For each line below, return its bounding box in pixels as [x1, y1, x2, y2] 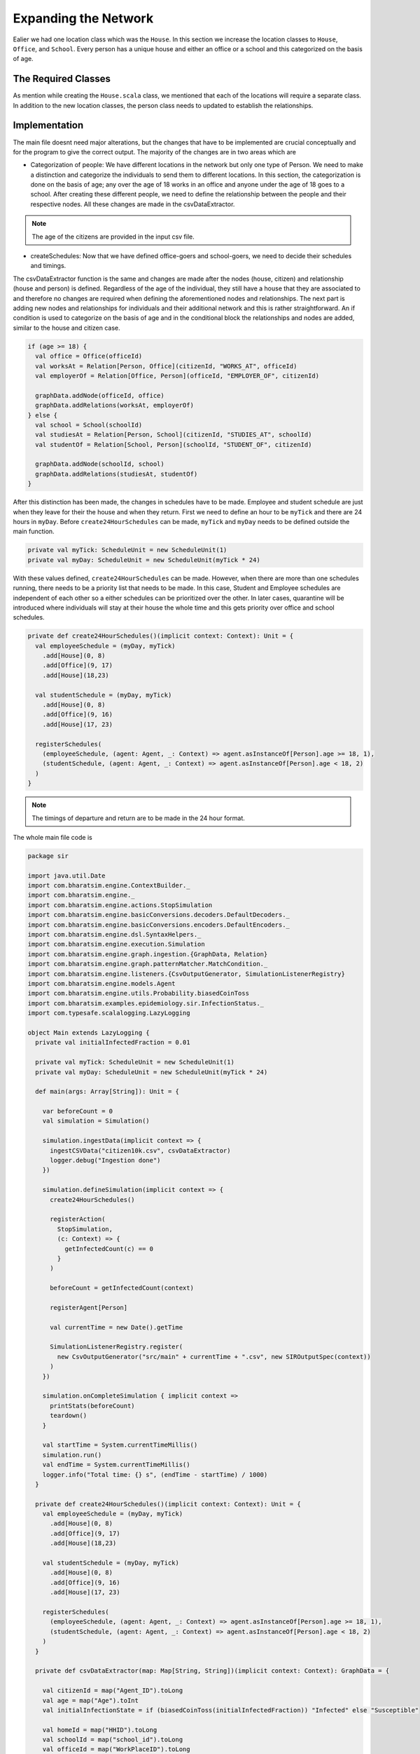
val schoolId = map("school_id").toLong [42, 1736, 183, 1743]
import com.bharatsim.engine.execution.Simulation [27, 940, 206, 949]
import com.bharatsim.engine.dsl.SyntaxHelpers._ [27, 930, 202, 939]
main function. [13, 527, 55, 536]
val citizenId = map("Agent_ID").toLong [42, 1687, 183, 1694]
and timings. [30, 262, 66, 270]
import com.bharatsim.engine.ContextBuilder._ [27, 881, 190, 890]
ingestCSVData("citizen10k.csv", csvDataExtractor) [50, 1146, 231, 1154]
